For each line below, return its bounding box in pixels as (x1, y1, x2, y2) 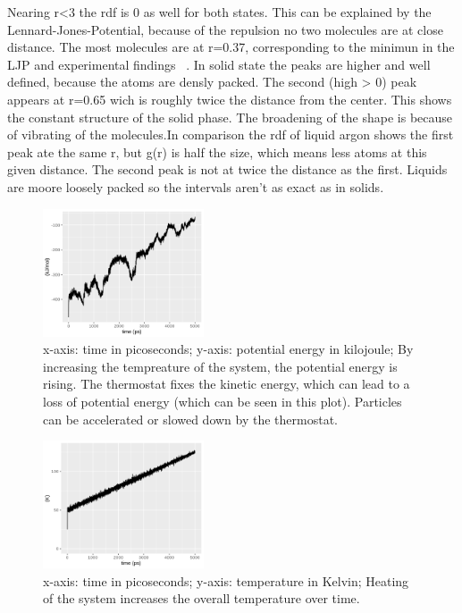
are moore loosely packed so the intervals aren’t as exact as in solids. (7, 177, 384, 196)
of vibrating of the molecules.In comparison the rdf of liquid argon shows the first (7, 125, 454, 144)
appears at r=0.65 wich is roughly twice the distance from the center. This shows (7, 89, 452, 108)
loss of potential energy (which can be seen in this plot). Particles (43, 391, 402, 410)
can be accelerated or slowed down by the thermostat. (43, 409, 339, 428)
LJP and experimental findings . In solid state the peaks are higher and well (7, 55, 431, 73)
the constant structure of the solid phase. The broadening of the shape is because (7, 107, 453, 126)
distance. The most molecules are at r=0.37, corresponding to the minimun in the (7, 38, 455, 56)
